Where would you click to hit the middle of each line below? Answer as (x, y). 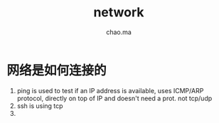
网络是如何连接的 (57, 70)
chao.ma (119, 32)
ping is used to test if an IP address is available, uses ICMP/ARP (110, 90)
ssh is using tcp (40, 106)
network (119, 12)
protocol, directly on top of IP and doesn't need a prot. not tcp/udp (114, 98)
